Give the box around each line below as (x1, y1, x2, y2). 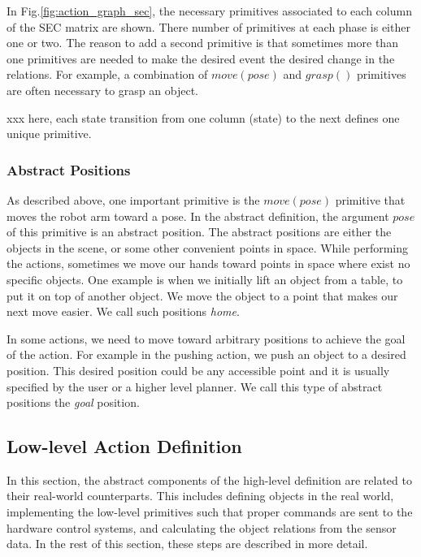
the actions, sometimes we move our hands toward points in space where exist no (7, 255, 410, 272)
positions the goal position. (7, 394, 140, 411)
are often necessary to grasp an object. (7, 81, 198, 98)
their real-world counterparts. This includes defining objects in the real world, (7, 487, 394, 504)
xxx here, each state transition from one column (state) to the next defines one (7, 109, 400, 126)
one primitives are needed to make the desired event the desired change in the (7, 50, 395, 67)
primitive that (335, 191, 406, 208)
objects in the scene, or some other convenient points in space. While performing (7, 239, 409, 256)
